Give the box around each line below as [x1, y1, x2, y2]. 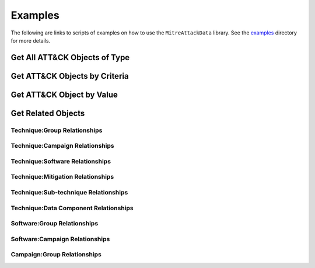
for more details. [10, 37, 51, 44]
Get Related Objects [10, 108, 85, 118]
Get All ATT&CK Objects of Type [10, 53, 130, 62]
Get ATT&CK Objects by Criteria [10, 71, 129, 81]
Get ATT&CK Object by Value [10, 89, 118, 99]
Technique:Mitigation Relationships [10, 173, 114, 181]
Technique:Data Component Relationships [10, 204, 134, 212]
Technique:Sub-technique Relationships [10, 189, 128, 197]
